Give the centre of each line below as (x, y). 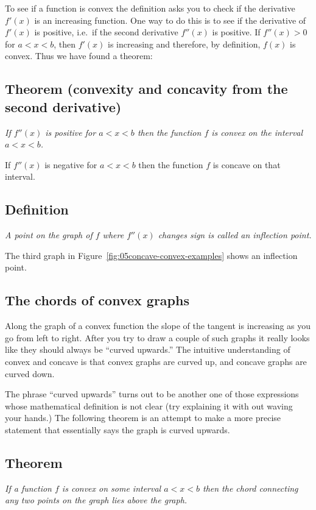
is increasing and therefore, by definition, (184, 44)
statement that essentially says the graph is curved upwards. (118, 429)
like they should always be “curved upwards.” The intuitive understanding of (148, 349)
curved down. (30, 373)
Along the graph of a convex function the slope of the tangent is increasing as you (158, 326)
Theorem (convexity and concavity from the (146, 89)
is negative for (71, 164)
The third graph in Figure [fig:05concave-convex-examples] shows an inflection (151, 255)
